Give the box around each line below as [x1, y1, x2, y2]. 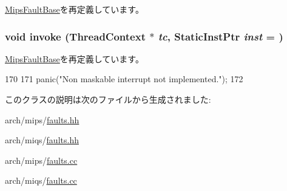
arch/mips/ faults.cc [5, 154, 78, 166]
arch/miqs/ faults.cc [5, 174, 77, 187]
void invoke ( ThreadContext [5, 28, 146, 44]
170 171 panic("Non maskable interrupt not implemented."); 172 [5, 73, 243, 85]
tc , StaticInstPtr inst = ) [158, 28, 283, 44]
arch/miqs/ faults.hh [5, 134, 79, 146]
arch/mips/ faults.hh [5, 113, 79, 126]
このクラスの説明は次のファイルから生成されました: [5, 93, 211, 105]
